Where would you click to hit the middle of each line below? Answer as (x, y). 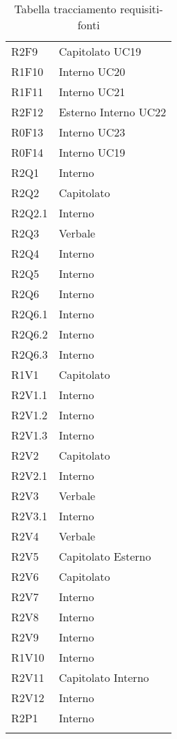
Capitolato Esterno (105, 556)
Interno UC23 (92, 132)
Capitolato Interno (104, 677)
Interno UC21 (92, 92)
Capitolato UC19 (100, 51)
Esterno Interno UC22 (112, 112)
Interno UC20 (92, 71)
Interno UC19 (92, 152)
